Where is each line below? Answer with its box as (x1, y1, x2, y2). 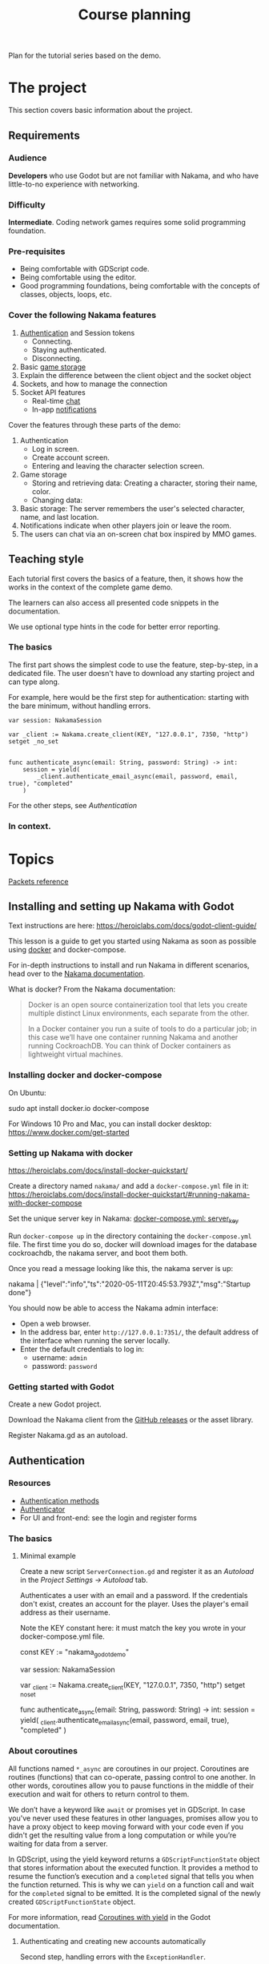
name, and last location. (19, 512, 99, 521)
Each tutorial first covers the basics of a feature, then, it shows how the (8, 574, 243, 583)
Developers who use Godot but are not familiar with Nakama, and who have (8, 171, 259, 180)
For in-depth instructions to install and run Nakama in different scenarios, (8, 960, 250, 970)
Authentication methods (19, 1495, 100, 1505)
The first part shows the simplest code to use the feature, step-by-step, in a (8, 659, 259, 670)
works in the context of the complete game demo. (8, 582, 174, 592)
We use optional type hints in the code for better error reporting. (8, 622, 220, 631)
